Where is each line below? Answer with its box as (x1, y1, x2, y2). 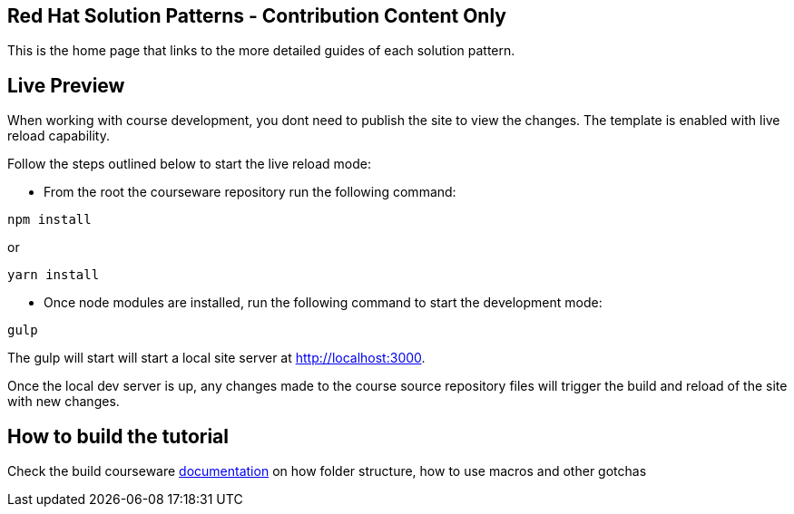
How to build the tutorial (7, 424, 229, 448)
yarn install (7, 267, 100, 283)
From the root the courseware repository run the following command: (44, 184, 456, 200)
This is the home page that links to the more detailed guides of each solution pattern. (7, 43, 515, 59)
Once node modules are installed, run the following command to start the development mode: (44, 295, 603, 311)
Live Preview (7, 73, 125, 97)
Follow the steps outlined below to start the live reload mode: (7, 156, 371, 172)
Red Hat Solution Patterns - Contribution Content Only (7, 5, 506, 27)
